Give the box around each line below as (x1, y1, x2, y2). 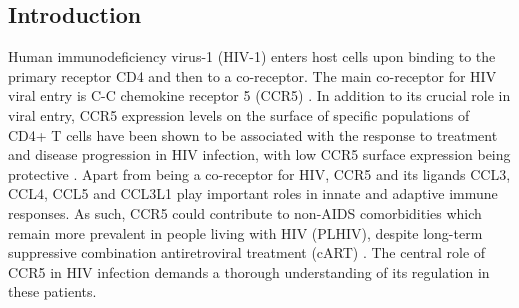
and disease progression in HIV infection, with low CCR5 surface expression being (8, 144, 511, 165)
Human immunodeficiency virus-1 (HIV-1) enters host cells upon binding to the (8, 46, 496, 67)
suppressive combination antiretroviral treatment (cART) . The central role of (8, 242, 486, 263)
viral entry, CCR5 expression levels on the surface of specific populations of (8, 104, 470, 125)
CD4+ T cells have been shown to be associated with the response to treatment (8, 124, 498, 145)
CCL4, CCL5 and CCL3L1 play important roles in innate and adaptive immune (8, 183, 498, 204)
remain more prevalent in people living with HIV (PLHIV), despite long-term (8, 222, 483, 243)
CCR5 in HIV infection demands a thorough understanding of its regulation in (8, 261, 490, 282)
